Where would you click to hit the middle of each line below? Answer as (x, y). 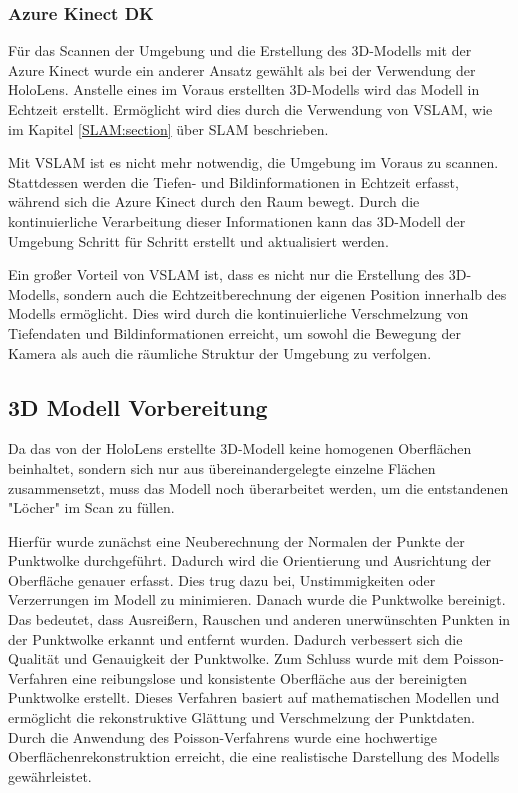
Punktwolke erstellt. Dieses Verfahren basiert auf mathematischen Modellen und (254, 697)
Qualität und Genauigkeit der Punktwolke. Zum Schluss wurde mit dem (228, 658)
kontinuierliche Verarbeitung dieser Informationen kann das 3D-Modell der (237, 220)
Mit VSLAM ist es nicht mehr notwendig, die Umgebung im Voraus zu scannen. (253, 162)
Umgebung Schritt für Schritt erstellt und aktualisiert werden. (198, 240)
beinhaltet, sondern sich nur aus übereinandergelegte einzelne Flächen (222, 467)
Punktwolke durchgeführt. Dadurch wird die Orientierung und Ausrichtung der (250, 560)
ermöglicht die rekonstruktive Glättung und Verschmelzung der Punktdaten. (241, 717)
